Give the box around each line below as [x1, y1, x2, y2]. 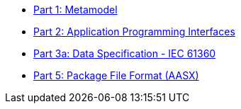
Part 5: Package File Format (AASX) [33, 69, 199, 81]
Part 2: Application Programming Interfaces [33, 25, 235, 38]
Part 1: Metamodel [33, 4, 118, 16]
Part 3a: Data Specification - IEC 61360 [33, 47, 216, 59]
